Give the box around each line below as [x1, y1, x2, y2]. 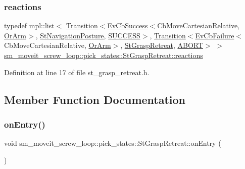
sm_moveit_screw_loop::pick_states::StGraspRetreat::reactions [4, 50, 203, 60]
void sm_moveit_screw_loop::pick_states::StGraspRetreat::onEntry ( [4, 138, 221, 148]
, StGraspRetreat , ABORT [120, 40, 204, 50]
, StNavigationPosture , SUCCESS [35, 30, 140, 40]
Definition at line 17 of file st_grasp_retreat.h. [4, 67, 150, 77]
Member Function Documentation [4, 91, 186, 107]
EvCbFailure [195, 30, 234, 40]
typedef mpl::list [4, 20, 55, 31]
